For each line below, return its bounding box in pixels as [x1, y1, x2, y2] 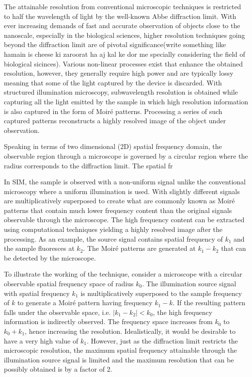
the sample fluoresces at [4, 243, 75, 253]
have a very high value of [4, 335, 79, 345]
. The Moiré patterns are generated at [83, 243, 196, 253]
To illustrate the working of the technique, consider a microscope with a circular [4, 269, 242, 279]
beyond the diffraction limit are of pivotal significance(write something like [4, 39, 226, 49]
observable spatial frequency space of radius [4, 279, 134, 289]
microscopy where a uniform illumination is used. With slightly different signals [4, 186, 240, 196]
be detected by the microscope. [4, 252, 96, 262]
